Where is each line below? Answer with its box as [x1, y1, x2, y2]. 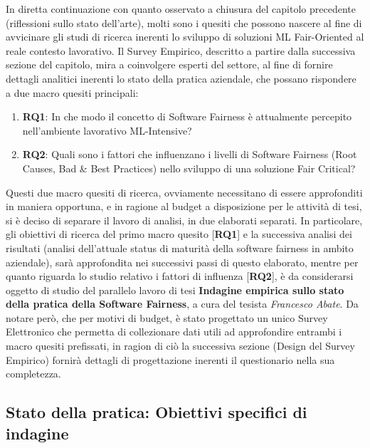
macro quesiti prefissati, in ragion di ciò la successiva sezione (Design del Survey [6, 338, 355, 353]
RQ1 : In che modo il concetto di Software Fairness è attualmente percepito [22, 109, 352, 124]
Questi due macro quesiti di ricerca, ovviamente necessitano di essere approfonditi [6, 184, 363, 199]
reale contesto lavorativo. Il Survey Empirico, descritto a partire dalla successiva [6, 43, 356, 58]
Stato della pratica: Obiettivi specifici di [6, 401, 307, 423]
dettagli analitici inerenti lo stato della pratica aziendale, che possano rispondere [6, 71, 356, 85]
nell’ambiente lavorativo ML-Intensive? [22, 123, 192, 137]
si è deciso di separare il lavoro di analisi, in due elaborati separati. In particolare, [6, 212, 363, 227]
